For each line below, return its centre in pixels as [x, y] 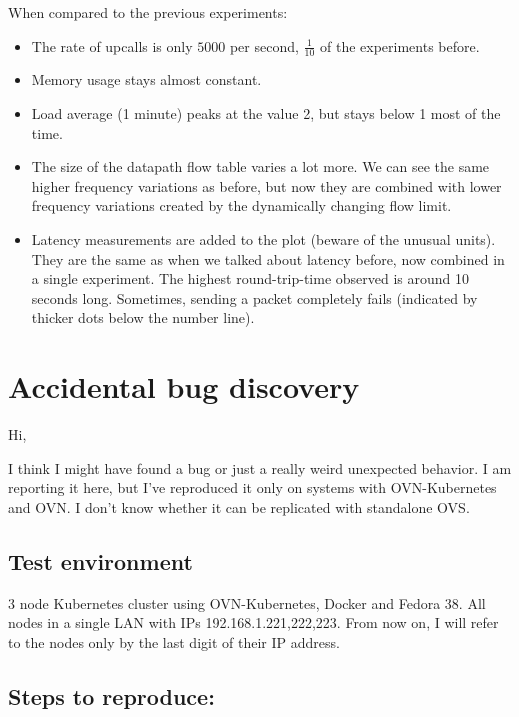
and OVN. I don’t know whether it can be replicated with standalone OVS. [239, 506]
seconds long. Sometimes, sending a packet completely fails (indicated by [254, 297]
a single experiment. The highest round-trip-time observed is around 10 [250, 278]
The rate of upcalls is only [112, 45]
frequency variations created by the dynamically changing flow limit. [241, 205]
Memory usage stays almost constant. [146, 79]
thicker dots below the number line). [143, 317]
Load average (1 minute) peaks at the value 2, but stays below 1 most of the [266, 113]
